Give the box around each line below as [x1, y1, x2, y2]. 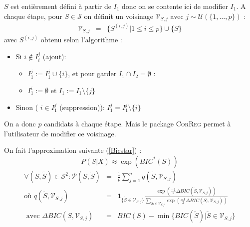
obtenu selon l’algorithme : [40, 34, 122, 45]
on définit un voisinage [84, 10, 154, 21]
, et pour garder [68, 68, 117, 79]
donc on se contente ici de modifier [122, 1, 228, 11]
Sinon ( [15, 102, 38, 112]
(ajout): [42, 51, 66, 61]
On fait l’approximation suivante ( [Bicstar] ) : [4, 145, 142, 155]
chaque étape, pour [4, 10, 62, 21]
